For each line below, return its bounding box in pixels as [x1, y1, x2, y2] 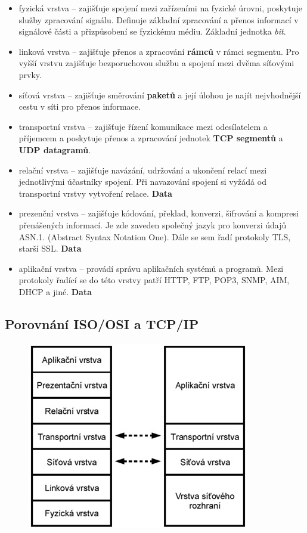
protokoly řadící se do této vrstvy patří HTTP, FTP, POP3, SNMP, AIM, [18, 274, 290, 286]
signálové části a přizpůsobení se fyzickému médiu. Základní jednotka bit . [18, 25, 286, 38]
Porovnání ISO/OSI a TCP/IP [5, 314, 199, 333]
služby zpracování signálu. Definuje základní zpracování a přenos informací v [18, 13, 299, 26]
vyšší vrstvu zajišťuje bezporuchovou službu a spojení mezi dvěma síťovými [18, 57, 294, 69]
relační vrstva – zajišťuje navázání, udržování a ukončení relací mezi [18, 163, 267, 176]
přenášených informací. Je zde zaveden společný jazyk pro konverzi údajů [18, 218, 287, 231]
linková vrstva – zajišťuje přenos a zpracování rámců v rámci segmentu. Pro [18, 45, 299, 57]
